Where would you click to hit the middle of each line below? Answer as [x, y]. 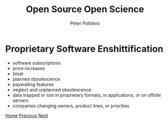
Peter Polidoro [85, 23]
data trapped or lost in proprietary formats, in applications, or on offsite [87, 95]
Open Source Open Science [85, 9]
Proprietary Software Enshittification [84, 49]
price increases [29, 68]
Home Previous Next [27, 115]
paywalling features [33, 84]
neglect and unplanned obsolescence [52, 90]
